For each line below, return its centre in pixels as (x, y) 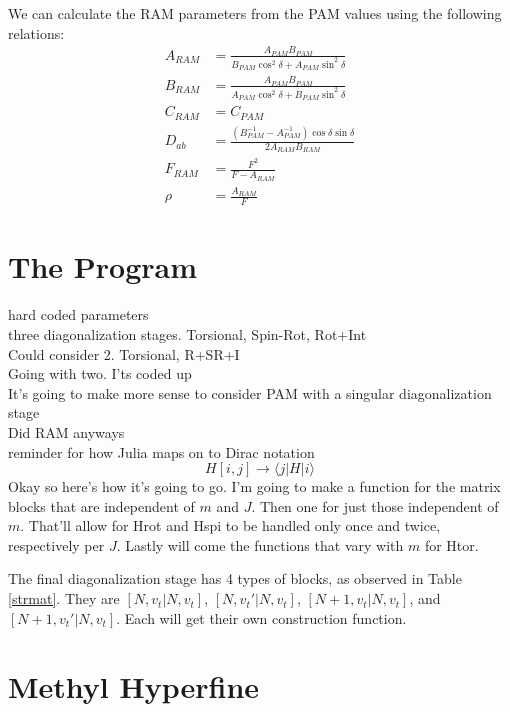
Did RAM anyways (66, 431)
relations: (36, 32)
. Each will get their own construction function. (261, 617)
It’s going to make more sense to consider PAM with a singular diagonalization (250, 392)
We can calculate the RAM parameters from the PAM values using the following (255, 13)
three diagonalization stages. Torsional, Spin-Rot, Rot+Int (187, 333)
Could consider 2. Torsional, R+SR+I (124, 353)
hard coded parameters (78, 314)
